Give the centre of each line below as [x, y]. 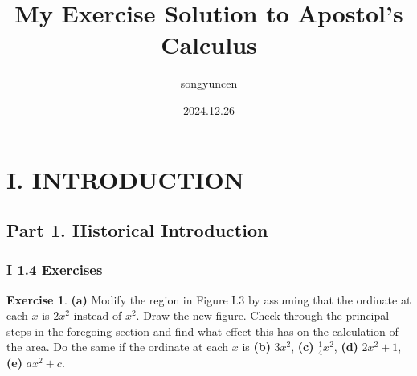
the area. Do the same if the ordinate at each [118, 347]
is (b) [256, 347]
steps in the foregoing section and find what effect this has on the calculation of [202, 331]
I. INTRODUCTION [125, 179]
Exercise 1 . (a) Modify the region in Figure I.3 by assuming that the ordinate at [209, 299]
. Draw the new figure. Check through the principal [263, 315]
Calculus [209, 45]
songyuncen [209, 83]
